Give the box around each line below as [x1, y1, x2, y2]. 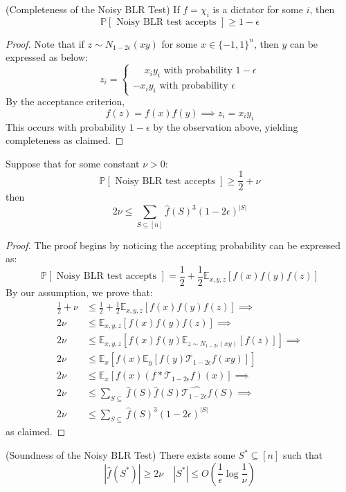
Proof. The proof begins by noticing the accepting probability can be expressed [6, 237, 341, 252]
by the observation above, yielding [153, 119, 298, 134]
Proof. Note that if [6, 36, 84, 51]
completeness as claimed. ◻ [6, 133, 124, 147]
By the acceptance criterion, [6, 94, 125, 109]
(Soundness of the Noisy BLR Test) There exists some [6, 448, 235, 462]
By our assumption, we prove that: [6, 284, 153, 299]
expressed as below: [6, 50, 88, 64]
